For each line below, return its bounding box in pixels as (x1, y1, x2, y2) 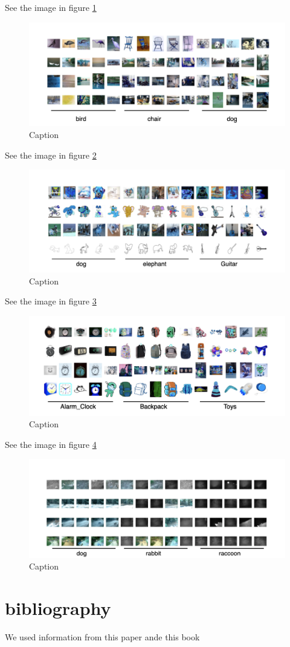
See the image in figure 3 (5, 295, 97, 307)
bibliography (5, 596, 111, 620)
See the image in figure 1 (5, 1, 97, 13)
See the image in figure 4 (5, 438, 97, 450)
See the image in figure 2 (5, 148, 97, 161)
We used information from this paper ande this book (5, 630, 200, 643)
